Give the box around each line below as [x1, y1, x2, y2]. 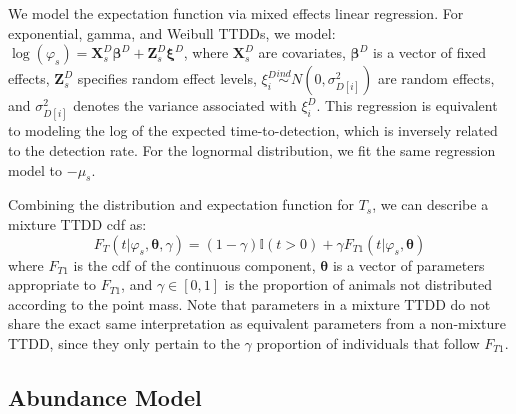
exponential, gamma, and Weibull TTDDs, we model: [8, 22, 336, 43]
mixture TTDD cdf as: [8, 213, 147, 234]
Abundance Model [8, 381, 202, 412]
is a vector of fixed [373, 42, 486, 63]
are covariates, [258, 42, 346, 63]
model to [8, 159, 63, 180]
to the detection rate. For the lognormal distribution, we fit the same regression [8, 139, 496, 160]
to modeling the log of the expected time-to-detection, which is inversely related [8, 120, 498, 141]
